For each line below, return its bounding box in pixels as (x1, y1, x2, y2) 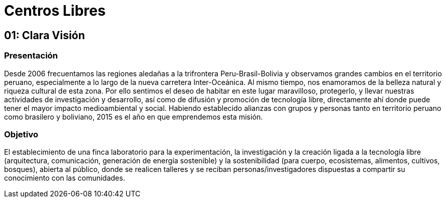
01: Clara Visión (4, 28, 85, 42)
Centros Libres (4, 2, 106, 19)
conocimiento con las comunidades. (4, 174, 125, 183)
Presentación (4, 50, 58, 61)
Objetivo (4, 129, 39, 139)
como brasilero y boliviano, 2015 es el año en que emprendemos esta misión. (4, 112, 263, 121)
